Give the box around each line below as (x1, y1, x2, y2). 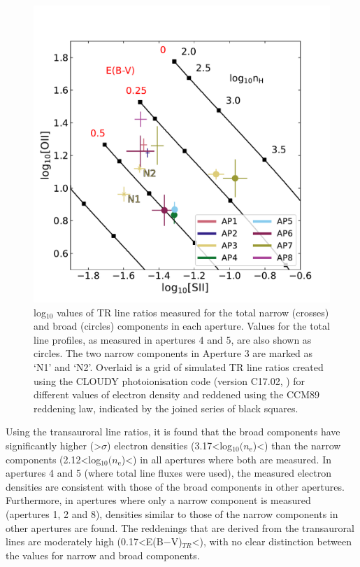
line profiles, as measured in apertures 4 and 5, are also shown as (34, 332, 312, 346)
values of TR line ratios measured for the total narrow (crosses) (57, 304, 329, 319)
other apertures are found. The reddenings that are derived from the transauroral (6, 520, 354, 535)
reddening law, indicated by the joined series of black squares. (34, 400, 298, 415)
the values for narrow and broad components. (6, 547, 200, 562)
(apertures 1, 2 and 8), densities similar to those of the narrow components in (6, 506, 338, 521)
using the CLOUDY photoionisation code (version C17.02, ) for (34, 373, 305, 388)
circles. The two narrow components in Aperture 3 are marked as (34, 346, 313, 360)
